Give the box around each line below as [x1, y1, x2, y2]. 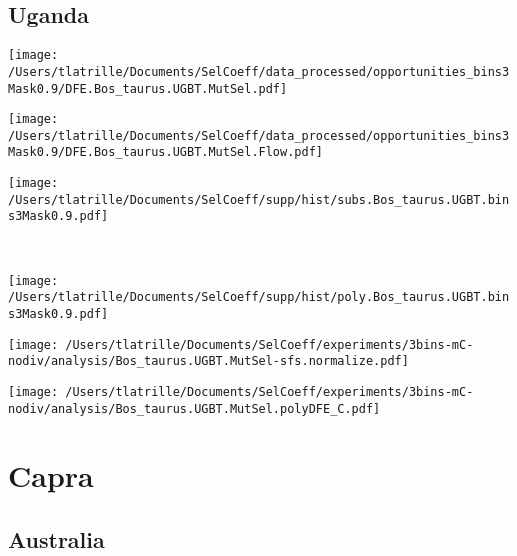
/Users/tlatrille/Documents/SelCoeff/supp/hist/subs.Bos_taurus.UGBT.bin [8, 192, 510, 207]
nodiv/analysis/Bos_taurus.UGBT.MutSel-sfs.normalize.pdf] [8, 354, 409, 369]
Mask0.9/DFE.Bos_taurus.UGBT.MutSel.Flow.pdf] [8, 145, 323, 160]
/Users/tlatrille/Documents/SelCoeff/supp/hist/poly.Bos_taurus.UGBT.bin [8, 290, 510, 305]
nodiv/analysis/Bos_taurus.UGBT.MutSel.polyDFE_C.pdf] [8, 401, 381, 416]
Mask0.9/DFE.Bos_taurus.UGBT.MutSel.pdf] [8, 81, 288, 96]
